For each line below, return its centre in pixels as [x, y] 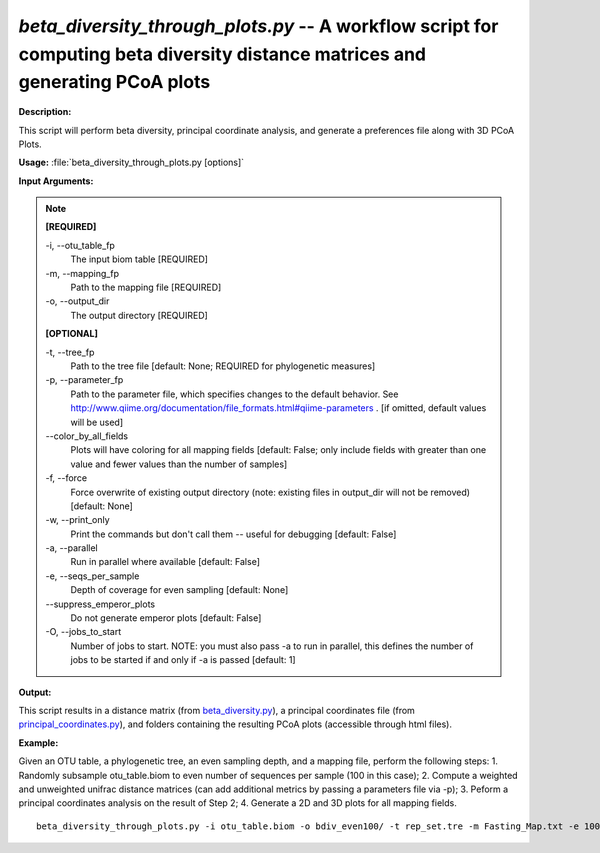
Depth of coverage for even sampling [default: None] [179, 590]
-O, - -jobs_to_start [83, 632]
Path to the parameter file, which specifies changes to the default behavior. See [234, 394]
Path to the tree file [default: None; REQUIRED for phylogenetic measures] [223, 366]
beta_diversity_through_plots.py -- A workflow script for [258, 26]
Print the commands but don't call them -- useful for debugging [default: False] [233, 534]
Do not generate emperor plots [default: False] [166, 618]
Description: [45, 112]
